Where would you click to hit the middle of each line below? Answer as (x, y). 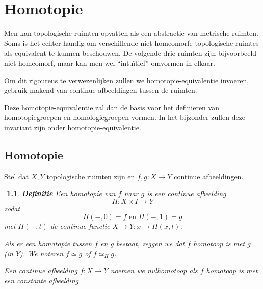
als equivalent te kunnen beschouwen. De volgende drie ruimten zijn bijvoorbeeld (130, 53)
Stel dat (17, 176)
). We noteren (42, 253)
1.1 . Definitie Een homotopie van (61, 193)
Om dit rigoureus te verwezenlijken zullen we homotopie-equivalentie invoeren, (127, 80)
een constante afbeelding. (43, 280)
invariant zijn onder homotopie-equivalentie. (73, 127)
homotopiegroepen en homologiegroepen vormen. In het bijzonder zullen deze (125, 117)
